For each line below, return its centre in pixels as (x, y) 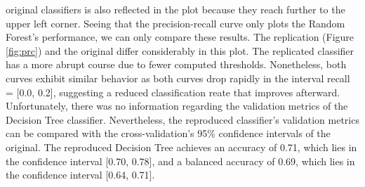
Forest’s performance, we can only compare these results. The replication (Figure (180, 37)
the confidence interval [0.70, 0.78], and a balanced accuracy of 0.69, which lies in (180, 161)
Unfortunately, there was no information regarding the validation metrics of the (177, 106)
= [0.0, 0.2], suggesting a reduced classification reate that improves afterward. (173, 92)
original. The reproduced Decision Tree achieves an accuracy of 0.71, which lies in (181, 147)
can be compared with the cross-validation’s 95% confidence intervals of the (168, 133)
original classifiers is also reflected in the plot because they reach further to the (175, 9)
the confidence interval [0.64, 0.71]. (80, 175)
